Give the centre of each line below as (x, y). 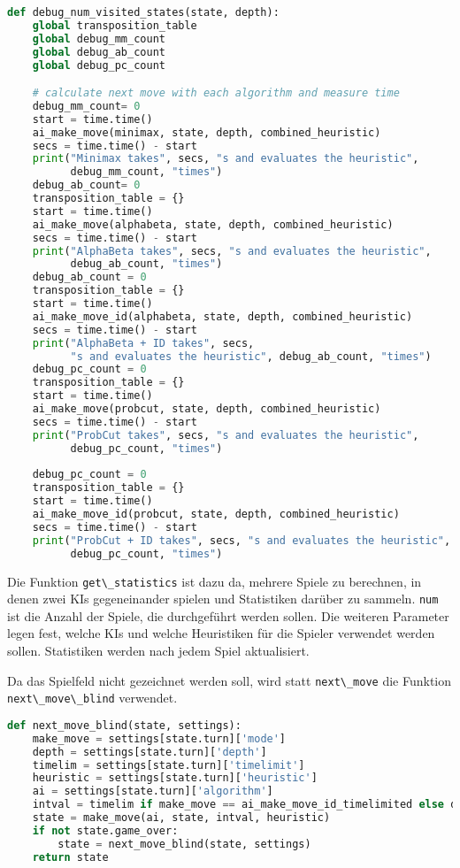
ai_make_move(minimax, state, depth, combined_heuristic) (207, 132)
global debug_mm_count (99, 38)
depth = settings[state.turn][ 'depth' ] (149, 752)
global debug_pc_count (99, 65)
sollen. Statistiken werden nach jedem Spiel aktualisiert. (158, 651)
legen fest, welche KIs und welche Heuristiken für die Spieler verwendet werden (221, 633)
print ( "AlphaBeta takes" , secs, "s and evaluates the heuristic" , (232, 251)
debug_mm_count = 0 (86, 106)
